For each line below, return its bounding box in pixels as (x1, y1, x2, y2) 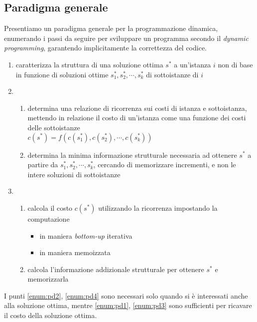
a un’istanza (174, 59, 211, 69)
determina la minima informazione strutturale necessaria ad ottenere (27, 149, 237, 160)
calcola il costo (27, 202, 73, 213)
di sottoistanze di (146, 69, 199, 79)
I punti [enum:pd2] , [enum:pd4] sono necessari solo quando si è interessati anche (4, 290, 248, 301)
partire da (27, 159, 58, 170)
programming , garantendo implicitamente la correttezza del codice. (4, 42, 207, 53)
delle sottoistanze (27, 122, 80, 132)
